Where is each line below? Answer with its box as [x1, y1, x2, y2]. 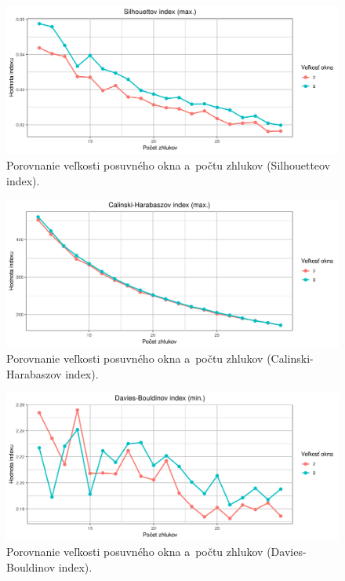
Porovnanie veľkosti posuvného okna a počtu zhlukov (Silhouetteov [6, 156, 331, 173]
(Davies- [267, 543, 307, 560]
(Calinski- [267, 350, 314, 367]
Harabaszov [6, 365, 62, 382]
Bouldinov [6, 558, 56, 575]
